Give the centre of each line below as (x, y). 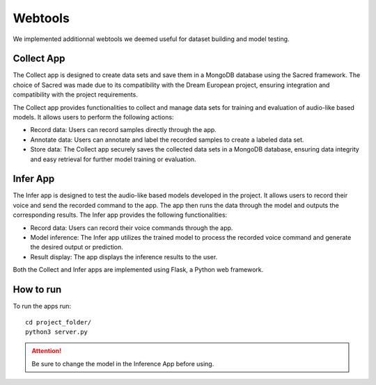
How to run (37, 289)
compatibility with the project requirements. (76, 95)
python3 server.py (57, 331)
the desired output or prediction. (77, 247)
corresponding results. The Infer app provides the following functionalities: (120, 215)
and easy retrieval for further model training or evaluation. (113, 159)
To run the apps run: (42, 306)
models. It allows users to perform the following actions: (93, 117)
